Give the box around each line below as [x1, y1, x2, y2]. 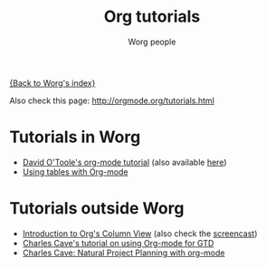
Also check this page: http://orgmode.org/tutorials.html [9, 95, 215, 106]
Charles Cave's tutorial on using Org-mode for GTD [22, 237, 214, 248]
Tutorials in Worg [9, 127, 141, 148]
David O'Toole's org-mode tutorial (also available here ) [22, 157, 228, 167]
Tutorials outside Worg [9, 198, 185, 219]
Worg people [128, 36, 176, 47]
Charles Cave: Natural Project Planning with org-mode [22, 247, 225, 258]
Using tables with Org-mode [22, 166, 128, 177]
